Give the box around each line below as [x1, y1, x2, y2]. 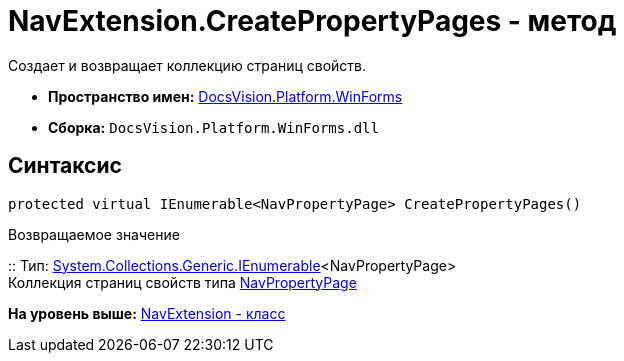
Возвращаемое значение [8, 225, 180, 243]
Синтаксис [8, 153, 122, 179]
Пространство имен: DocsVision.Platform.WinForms [48, 87, 403, 105]
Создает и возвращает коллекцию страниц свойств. [8, 56, 367, 74]
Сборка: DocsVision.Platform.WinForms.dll [48, 118, 379, 136]
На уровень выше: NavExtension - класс [8, 304, 286, 322]
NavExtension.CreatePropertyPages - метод [8, 4, 617, 38]
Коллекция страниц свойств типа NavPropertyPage [8, 273, 357, 291]
